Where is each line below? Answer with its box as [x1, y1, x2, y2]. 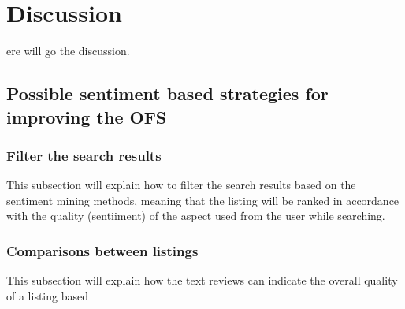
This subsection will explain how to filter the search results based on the [6, 177, 356, 193]
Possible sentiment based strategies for [6, 81, 329, 106]
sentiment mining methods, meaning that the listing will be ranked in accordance [6, 192, 399, 208]
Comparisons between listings [6, 240, 199, 260]
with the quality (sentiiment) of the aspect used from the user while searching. [6, 207, 385, 224]
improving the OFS [6, 104, 167, 128]
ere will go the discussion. [6, 43, 130, 59]
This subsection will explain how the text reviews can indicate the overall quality [6, 272, 398, 289]
